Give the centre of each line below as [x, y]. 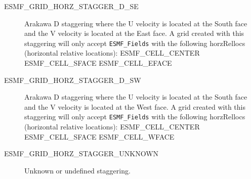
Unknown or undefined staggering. [77, 170]
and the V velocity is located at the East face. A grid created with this [134, 33]
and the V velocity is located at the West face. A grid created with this [135, 106]
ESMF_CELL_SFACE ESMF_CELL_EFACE [98, 63]
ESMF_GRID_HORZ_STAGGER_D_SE [71, 6]
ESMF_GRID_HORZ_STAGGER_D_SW [73, 80]
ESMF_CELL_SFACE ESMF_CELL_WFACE [99, 136]
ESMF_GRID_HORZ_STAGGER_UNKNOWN [81, 153]
